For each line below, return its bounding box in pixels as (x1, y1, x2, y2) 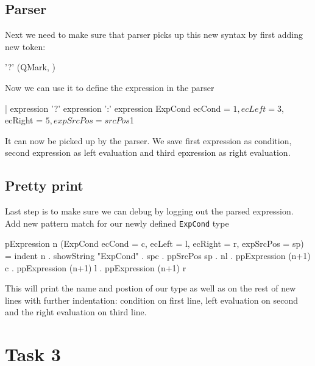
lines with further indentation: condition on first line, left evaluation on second (5, 293, 299, 306)
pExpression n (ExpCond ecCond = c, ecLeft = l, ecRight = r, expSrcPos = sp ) (5, 237, 304, 250)
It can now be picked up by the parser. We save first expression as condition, (5, 134, 292, 147)
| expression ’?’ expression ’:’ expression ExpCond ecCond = (5, 101, 230, 114)
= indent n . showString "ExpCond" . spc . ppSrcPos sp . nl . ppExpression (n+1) (5, 249, 311, 262)
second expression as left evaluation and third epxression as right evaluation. (5, 146, 291, 159)
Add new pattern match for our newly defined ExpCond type (5, 216, 229, 229)
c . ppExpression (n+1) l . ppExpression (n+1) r (5, 261, 186, 274)
